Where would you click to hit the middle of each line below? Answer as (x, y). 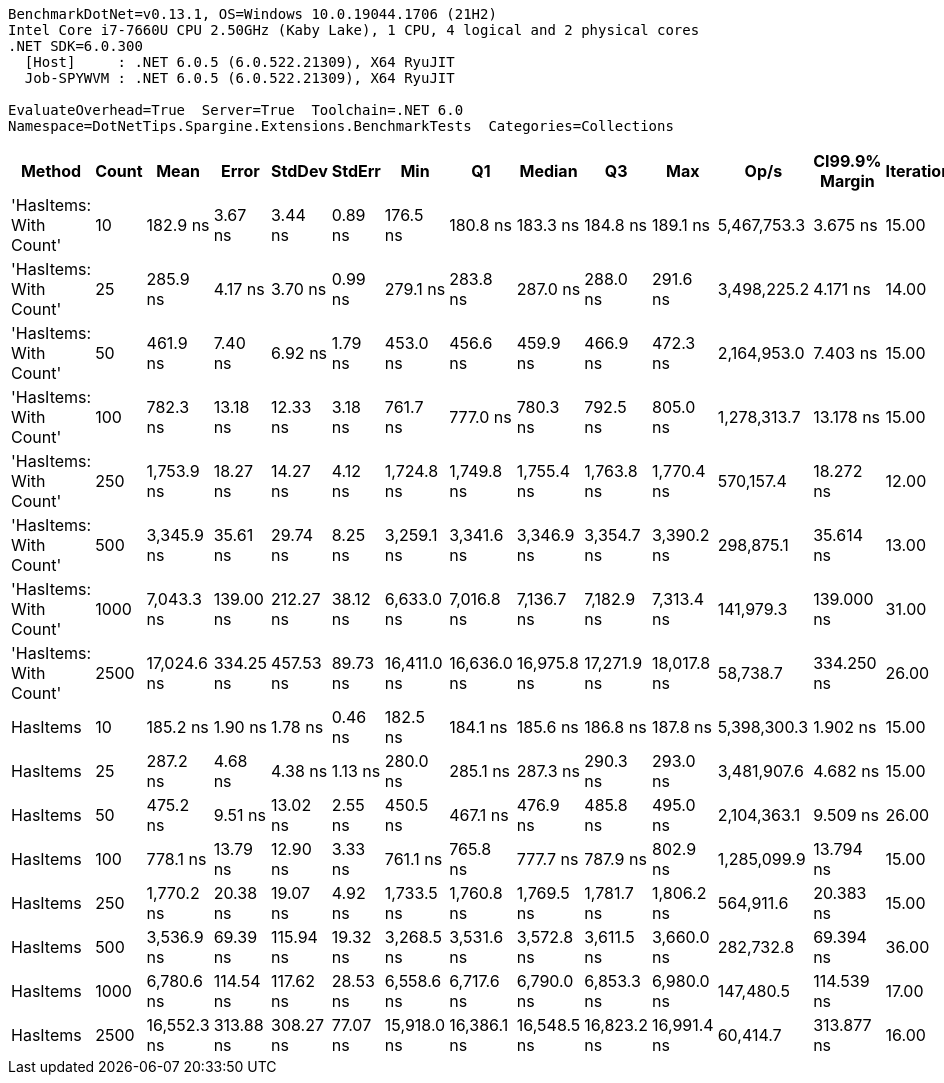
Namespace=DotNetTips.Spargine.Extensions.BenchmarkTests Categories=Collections (341, 126)
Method (51, 171)
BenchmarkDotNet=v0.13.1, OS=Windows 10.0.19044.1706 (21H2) (252, 14)
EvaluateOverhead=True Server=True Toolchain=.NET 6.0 (236, 110)
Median (548, 171)
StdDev (299, 171)
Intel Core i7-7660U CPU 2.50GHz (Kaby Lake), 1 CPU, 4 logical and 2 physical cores (354, 30)
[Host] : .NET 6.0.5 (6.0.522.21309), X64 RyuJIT (239, 62)
